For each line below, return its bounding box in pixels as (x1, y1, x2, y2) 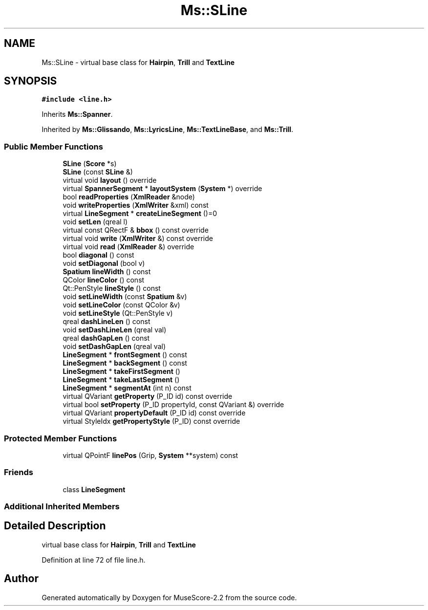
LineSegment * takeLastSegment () (63, 375, 180, 384)
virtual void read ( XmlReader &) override (63, 242, 194, 251)
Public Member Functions (4, 141, 103, 152)
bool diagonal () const (63, 251, 134, 260)
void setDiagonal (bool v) (63, 259, 145, 268)
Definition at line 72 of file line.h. (42, 555, 146, 564)
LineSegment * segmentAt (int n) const (63, 384, 192, 392)
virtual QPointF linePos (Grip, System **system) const (63, 451, 238, 459)
